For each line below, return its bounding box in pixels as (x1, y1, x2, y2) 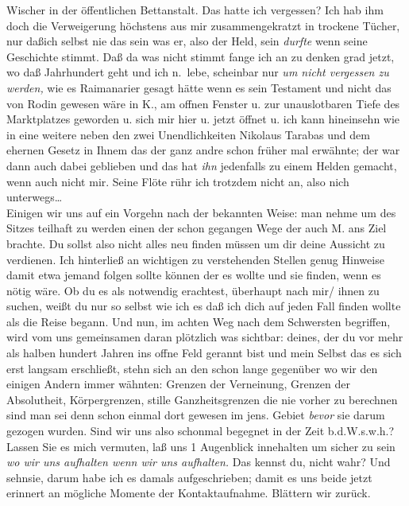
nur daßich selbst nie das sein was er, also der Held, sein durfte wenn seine (6, 33, 368, 49)
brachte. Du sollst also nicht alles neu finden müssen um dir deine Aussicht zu (6, 235, 385, 251)
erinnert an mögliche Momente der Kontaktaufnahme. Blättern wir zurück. (6, 485, 371, 501)
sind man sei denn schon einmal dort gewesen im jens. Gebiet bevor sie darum (6, 407, 385, 423)
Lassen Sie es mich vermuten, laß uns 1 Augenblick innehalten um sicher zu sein (6, 438, 395, 454)
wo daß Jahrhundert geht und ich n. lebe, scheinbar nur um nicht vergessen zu (6, 64, 389, 80)
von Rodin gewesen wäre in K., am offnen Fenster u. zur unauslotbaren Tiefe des (6, 95, 400, 111)
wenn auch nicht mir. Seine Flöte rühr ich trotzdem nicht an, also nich (6, 173, 349, 189)
